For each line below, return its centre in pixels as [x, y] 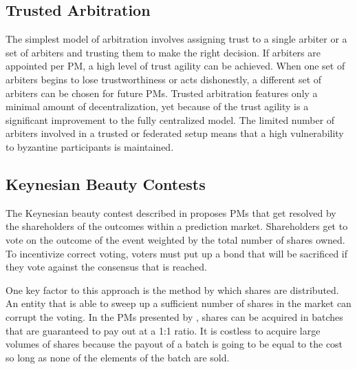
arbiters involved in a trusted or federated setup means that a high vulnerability [175, 133]
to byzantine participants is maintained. [90, 146]
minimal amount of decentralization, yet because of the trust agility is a [157, 106]
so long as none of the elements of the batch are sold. [118, 357]
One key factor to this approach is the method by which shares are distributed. [172, 289]
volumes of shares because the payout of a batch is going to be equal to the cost [174, 344]
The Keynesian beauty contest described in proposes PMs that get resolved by [171, 212]
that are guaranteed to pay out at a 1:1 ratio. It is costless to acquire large [163, 330]
